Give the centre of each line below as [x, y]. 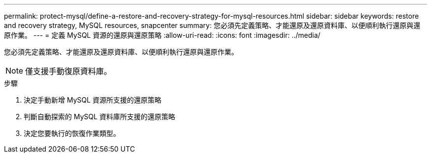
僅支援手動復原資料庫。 [69, 71]
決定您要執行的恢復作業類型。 [72, 133]
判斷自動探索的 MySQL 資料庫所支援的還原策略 [100, 117]
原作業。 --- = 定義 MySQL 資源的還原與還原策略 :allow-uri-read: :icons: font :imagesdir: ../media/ [162, 35]
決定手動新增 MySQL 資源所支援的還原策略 [93, 100]
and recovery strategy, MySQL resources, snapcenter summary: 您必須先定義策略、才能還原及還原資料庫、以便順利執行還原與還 [212, 25]
